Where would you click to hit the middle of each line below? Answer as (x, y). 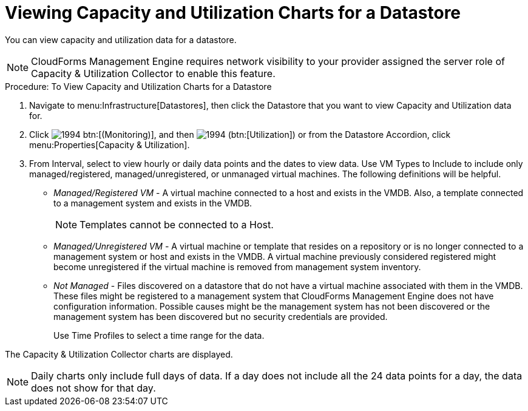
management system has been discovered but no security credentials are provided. (221, 316)
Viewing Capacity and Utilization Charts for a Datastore (233, 13)
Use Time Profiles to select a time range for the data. (159, 335)
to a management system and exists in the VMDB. (153, 203)
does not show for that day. (93, 388)
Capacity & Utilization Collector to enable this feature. (153, 73)
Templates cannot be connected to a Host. (177, 224)
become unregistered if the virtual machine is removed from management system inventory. (237, 267)
